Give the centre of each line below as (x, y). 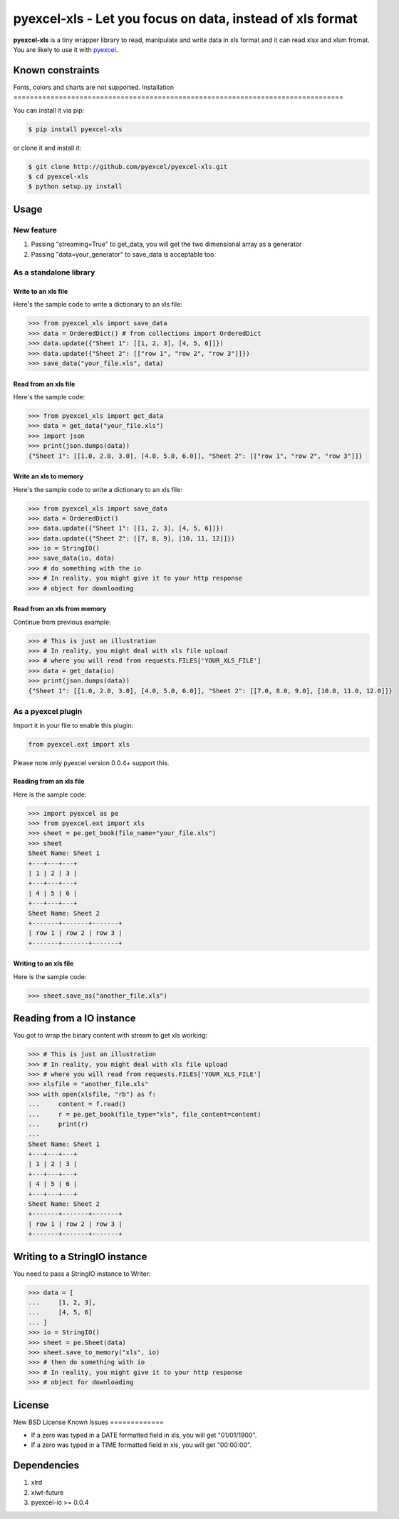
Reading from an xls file (49, 782)
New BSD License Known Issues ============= (88, 1422)
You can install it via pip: (49, 110)
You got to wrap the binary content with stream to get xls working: (110, 1035)
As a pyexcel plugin (48, 711)
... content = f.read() (77, 1104)
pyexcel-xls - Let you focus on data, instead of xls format (185, 19)
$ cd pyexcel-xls (58, 176)
